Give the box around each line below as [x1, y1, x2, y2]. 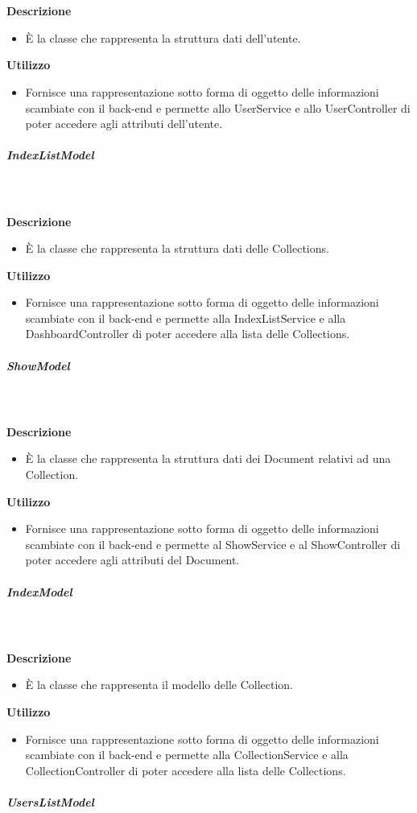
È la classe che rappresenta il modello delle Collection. [25, 676, 293, 693]
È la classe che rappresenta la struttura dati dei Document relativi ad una [25, 450, 391, 467]
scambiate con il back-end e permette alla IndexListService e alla [25, 309, 346, 326]
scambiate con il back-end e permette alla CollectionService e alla [25, 746, 349, 763]
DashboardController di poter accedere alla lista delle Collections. [25, 325, 350, 342]
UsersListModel [6, 793, 94, 810]
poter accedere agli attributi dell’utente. [25, 115, 223, 132]
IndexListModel [6, 147, 94, 163]
